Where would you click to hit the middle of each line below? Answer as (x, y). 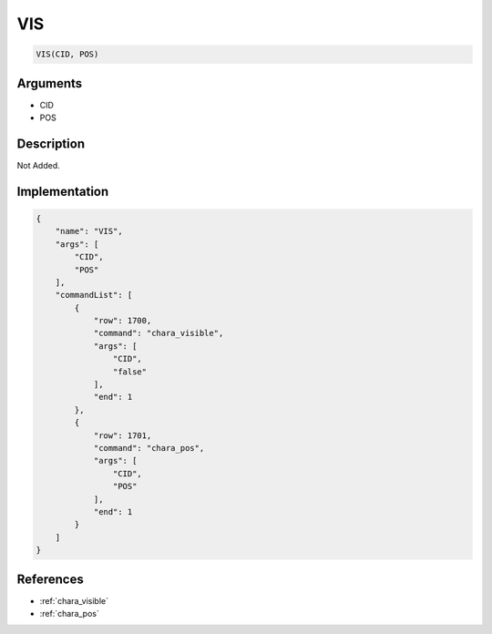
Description (51, 143)
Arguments (50, 83)
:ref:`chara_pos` (69, 613)
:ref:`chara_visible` (74, 600)
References (50, 579)
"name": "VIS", (89, 231)
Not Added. (39, 165)
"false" (130, 372)
